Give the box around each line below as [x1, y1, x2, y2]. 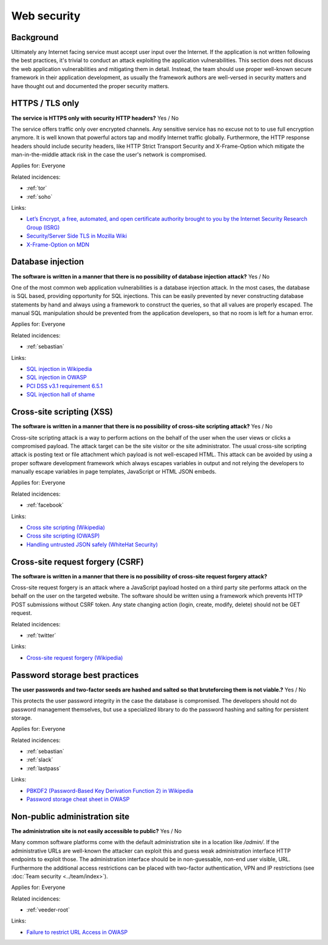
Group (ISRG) [26, 224, 60, 231]
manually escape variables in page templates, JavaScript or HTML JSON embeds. [11, 468, 217, 476]
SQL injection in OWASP [26, 374, 87, 381]
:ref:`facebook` [26, 502, 64, 509]
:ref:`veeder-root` [26, 906, 70, 913]
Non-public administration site [11, 811, 130, 822]
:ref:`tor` [26, 184, 47, 192]
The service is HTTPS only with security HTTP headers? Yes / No [11, 114, 179, 122]
